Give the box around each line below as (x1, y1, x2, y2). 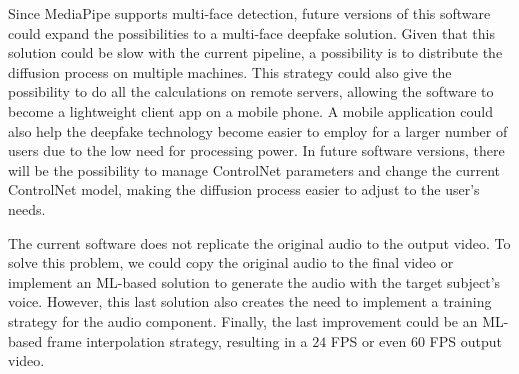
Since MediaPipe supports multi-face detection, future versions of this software (8, 3, 491, 23)
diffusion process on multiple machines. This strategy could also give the (8, 61, 452, 82)
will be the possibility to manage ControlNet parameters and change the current (8, 159, 500, 180)
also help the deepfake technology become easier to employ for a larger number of (8, 120, 508, 141)
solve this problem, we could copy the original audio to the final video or (8, 252, 454, 273)
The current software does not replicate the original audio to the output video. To (8, 232, 511, 253)
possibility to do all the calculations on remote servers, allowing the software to (8, 81, 494, 102)
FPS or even (330, 330, 407, 351)
